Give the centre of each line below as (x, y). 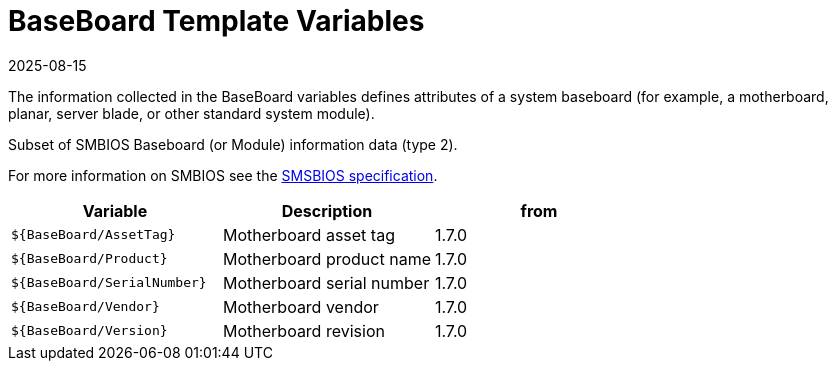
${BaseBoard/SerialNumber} (109, 283)
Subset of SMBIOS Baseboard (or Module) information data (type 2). (233, 144)
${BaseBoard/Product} (89, 259)
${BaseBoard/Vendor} (85, 307)
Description (327, 210)
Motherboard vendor (300, 306)
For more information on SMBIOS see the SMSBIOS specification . (223, 175)
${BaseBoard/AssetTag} (93, 235)
